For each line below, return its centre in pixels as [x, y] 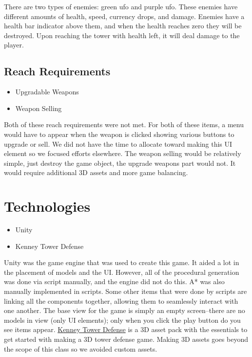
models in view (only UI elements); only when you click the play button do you [122, 320]
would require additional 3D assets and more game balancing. [96, 172]
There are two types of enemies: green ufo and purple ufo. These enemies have [121, 6]
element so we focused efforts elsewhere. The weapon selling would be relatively [123, 153]
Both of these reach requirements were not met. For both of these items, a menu [124, 124]
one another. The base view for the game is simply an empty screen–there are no [125, 310]
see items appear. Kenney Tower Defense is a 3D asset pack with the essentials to [126, 329]
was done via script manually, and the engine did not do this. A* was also [114, 281]
